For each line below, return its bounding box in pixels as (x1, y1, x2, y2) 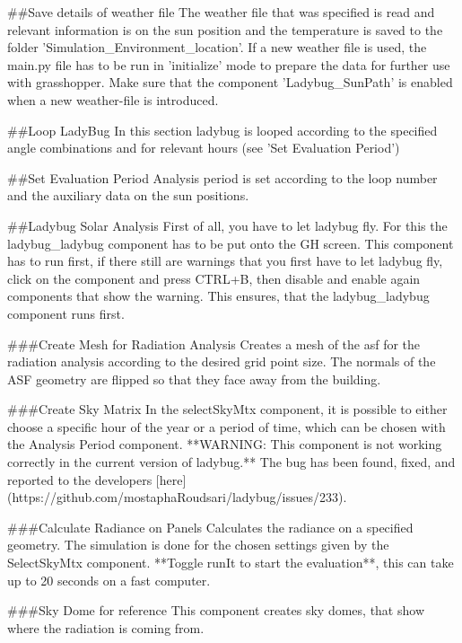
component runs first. (7, 304, 125, 322)
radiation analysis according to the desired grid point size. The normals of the (7, 352, 436, 371)
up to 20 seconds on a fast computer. (7, 570, 211, 589)
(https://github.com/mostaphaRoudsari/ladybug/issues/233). (7, 488, 347, 506)
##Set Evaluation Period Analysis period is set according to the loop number (7, 168, 438, 187)
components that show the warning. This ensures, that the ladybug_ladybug (7, 286, 430, 305)
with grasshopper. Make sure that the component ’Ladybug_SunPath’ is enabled (7, 73, 453, 92)
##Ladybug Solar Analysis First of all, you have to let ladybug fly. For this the (7, 216, 448, 234)
